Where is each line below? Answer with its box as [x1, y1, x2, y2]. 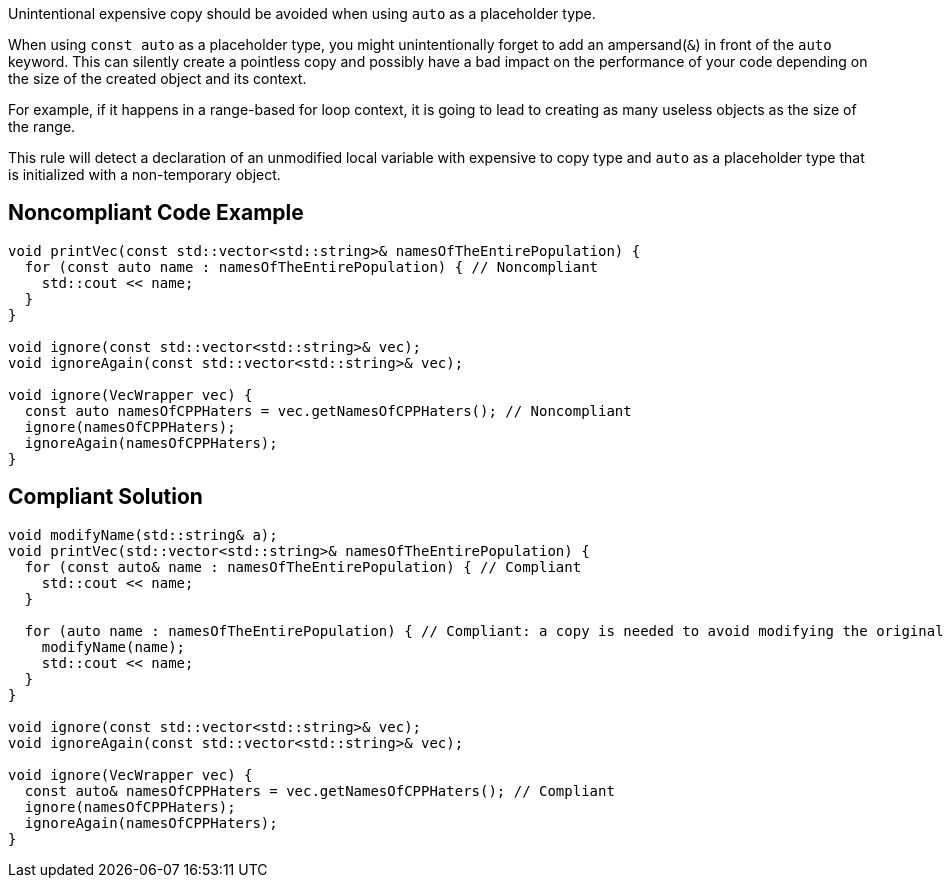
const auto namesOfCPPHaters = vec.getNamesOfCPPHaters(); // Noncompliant [24, 402, 632, 419]
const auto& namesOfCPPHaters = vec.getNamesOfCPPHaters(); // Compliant [24, 782, 615, 799]
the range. [8, 118, 76, 135]
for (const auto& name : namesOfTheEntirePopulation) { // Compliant [24, 558, 582, 575]
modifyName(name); [41, 638, 186, 655]
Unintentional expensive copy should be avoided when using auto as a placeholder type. [8, 5, 596, 22]
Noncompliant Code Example [8, 200, 304, 226]
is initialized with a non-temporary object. [8, 166, 281, 183]
